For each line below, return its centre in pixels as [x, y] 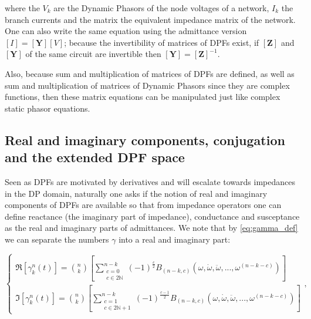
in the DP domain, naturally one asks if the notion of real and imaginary [136, 193]
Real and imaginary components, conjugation [145, 140]
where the [22, 8]
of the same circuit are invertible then [93, 54]
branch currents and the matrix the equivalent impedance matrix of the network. [150, 19]
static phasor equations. [48, 108]
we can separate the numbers [57, 239]
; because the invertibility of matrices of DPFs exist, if [162, 42]
